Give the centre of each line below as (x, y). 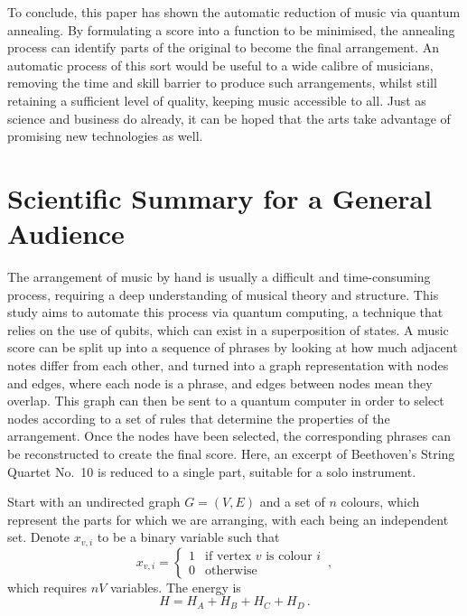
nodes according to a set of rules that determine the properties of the (199, 418)
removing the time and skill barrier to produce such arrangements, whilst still (222, 83)
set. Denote (39, 537)
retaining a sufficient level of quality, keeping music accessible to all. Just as (217, 100)
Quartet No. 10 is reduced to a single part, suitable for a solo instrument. (212, 471)
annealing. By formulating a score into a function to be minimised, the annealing (231, 29)
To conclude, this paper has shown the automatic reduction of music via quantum (234, 12)
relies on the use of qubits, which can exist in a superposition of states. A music (228, 329)
